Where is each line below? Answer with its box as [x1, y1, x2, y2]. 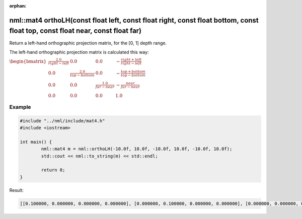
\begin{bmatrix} [9, 58, 47, 64]
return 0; [41, 167, 65, 173]
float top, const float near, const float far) [9, 27, 142, 35]
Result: [9, 187, 24, 193]
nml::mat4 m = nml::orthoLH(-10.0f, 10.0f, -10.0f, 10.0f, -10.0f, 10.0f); [41, 146, 233, 152]
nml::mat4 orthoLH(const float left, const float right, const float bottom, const [9, 16, 259, 25]
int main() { [20, 139, 52, 144]
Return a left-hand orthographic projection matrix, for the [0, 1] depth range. [9, 40, 167, 46]
